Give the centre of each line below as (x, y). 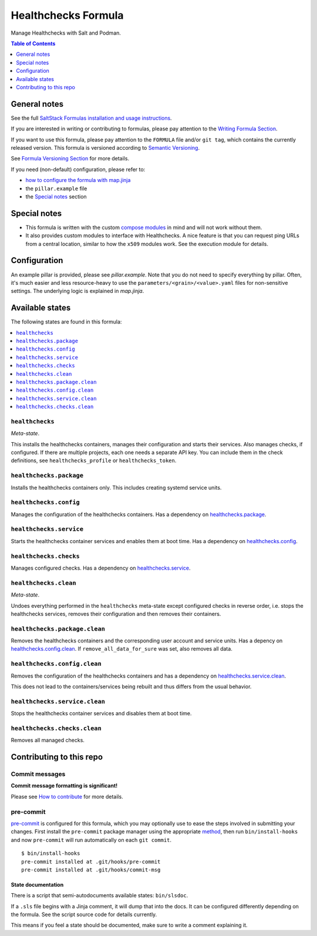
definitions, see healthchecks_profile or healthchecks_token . (94, 460)
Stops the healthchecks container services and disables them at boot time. (101, 713)
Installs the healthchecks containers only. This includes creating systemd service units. (116, 487)
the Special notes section (56, 196)
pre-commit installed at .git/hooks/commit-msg (91, 870)
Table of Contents (33, 43)
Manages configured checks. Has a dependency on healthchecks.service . (101, 568)
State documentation (37, 884)
